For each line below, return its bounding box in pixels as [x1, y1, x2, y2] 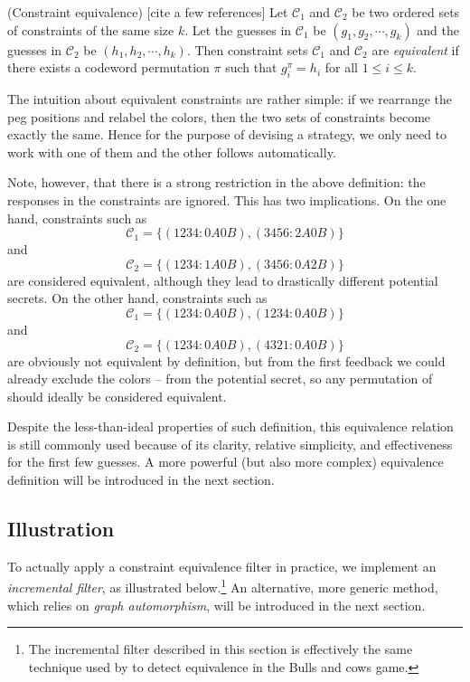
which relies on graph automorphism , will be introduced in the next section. [7, 595, 426, 614]
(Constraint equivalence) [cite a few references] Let [7, 3, 288, 21]
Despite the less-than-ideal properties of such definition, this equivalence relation [7, 417, 454, 436]
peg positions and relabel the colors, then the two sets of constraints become [7, 107, 431, 126]
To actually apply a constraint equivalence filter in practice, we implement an [7, 556, 437, 575]
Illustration [7, 515, 115, 543]
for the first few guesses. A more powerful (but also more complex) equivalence [7, 452, 444, 471]
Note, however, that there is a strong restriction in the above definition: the [7, 173, 426, 192]
